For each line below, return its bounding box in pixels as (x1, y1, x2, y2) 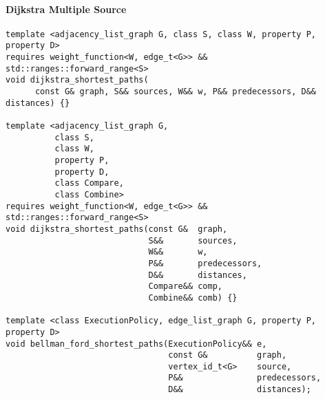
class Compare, (54, 178, 124, 188)
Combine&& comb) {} (148, 292, 238, 303)
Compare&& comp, (148, 281, 222, 292)
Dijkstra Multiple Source (6, 1, 127, 16)
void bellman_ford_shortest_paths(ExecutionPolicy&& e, (6, 338, 267, 349)
